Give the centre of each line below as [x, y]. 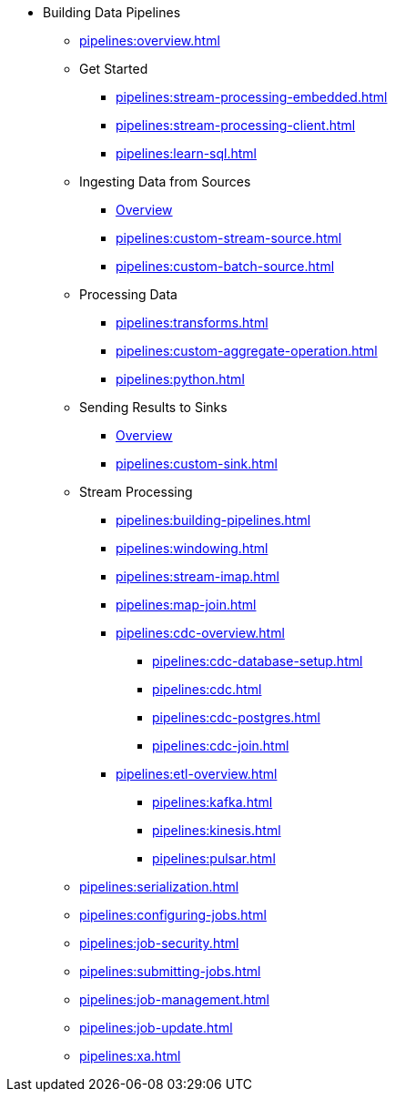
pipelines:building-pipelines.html [213, 520]
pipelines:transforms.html [192, 323]
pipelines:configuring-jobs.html [173, 915]
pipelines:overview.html [150, 40]
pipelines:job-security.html [159, 943]
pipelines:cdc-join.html [221, 746]
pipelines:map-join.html [186, 605]
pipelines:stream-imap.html [197, 576]
